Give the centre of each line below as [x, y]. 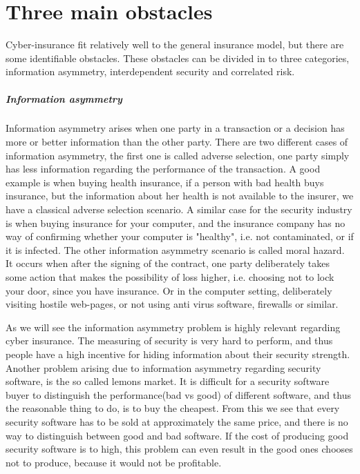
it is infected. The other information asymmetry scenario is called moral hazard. [175, 249]
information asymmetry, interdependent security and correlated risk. [150, 71]
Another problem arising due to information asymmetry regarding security [163, 367]
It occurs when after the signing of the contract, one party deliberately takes [168, 263]
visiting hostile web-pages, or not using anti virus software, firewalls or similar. [172, 304]
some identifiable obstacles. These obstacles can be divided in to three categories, [178, 58]
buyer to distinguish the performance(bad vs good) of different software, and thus [178, 394]
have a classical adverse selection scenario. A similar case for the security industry [179, 209]
